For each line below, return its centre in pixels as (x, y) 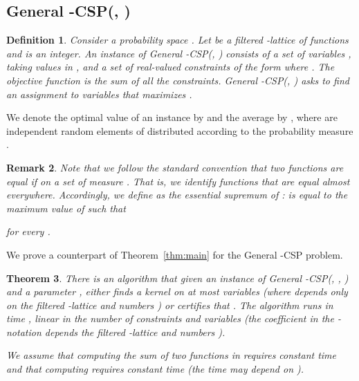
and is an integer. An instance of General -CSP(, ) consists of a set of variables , (179, 53)
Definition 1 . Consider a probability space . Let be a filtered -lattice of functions (177, 40)
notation (24, 332)
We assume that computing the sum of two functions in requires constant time (172, 355)
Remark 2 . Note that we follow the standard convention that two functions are (175, 167)
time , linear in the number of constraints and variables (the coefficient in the (170, 318)
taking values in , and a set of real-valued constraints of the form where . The (171, 67)
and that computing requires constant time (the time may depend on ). (155, 369)
